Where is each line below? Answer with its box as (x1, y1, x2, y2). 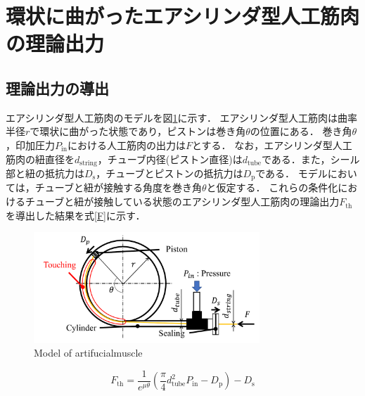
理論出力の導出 (6, 77, 109, 98)
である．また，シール (261, 151, 360, 166)
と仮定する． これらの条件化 (206, 180, 338, 195)
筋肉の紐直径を (6, 151, 75, 166)
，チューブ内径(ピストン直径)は (97, 151, 243, 166)
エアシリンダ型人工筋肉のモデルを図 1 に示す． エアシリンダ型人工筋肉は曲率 (6, 110, 357, 124)
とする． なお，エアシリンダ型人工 (191, 137, 352, 152)
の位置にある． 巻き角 (250, 124, 352, 139)
